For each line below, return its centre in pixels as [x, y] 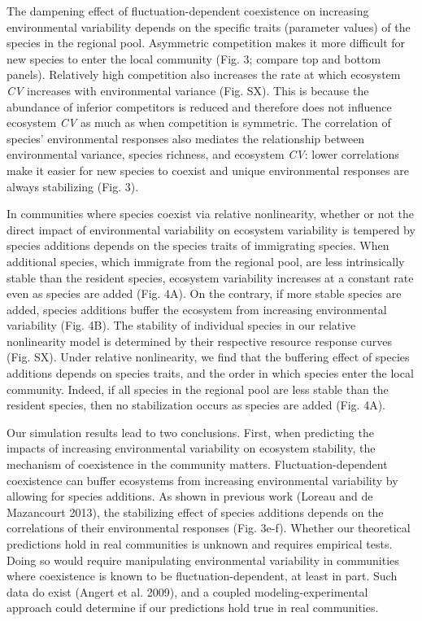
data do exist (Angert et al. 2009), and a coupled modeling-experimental [187, 591]
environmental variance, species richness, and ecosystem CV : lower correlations [203, 154]
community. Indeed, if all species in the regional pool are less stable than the [198, 389]
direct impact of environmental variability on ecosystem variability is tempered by [211, 229]
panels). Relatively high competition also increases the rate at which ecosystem [204, 74]
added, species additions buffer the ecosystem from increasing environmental [197, 309]
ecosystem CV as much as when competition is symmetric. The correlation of [199, 122]
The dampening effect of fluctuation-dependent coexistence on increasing [188, 11]
